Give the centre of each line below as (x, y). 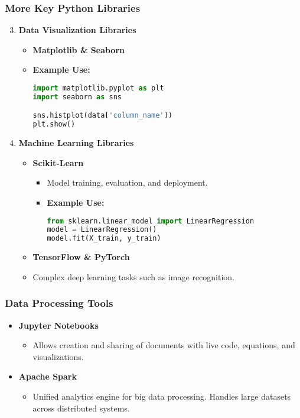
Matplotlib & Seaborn (79, 49)
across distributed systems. (81, 408)
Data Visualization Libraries (77, 30)
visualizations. (58, 356)
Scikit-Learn (58, 162)
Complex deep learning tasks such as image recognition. (134, 276)
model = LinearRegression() (102, 230)
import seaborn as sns (77, 97)
